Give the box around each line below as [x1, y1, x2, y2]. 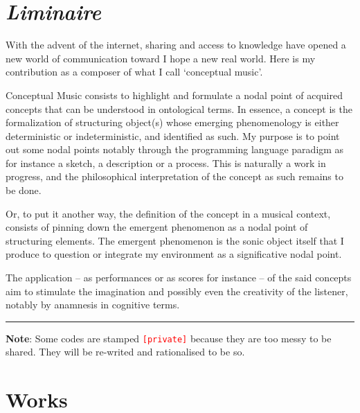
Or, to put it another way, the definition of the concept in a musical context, [6, 206, 331, 220]
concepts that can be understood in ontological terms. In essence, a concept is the [6, 101, 352, 116]
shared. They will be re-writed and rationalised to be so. [6, 344, 245, 359]
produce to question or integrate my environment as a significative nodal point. [6, 247, 342, 261]
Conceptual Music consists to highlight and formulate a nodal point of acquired [6, 87, 343, 102]
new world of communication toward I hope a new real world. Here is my [6, 51, 316, 65]
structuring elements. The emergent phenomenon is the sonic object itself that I [6, 233, 344, 247]
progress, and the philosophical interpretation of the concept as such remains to [6, 169, 343, 184]
